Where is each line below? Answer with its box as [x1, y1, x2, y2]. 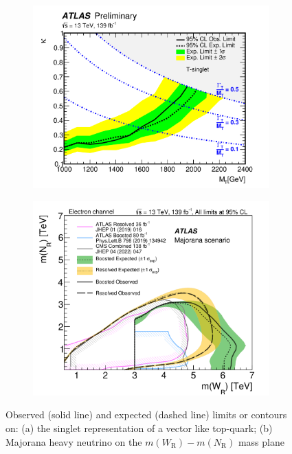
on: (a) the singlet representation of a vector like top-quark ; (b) [5, 421, 273, 435]
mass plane [238, 434, 284, 449]
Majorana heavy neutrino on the [5, 434, 142, 449]
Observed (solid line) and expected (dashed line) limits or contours [5, 407, 287, 422]
